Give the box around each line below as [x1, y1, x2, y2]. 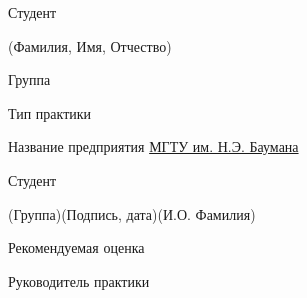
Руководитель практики [8, 270, 150, 291]
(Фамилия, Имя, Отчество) [8, 35, 172, 56]
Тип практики [8, 102, 92, 123]
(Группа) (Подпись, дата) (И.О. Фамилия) [8, 203, 256, 224]
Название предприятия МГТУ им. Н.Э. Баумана [8, 136, 299, 157]
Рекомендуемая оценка [8, 237, 145, 258]
